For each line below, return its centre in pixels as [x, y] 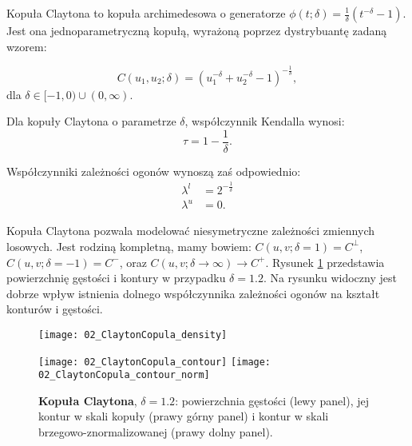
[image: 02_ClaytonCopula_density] [133, 334]
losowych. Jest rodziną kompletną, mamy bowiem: [129, 246]
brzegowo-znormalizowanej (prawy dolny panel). [156, 432]
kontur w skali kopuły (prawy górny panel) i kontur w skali [184, 416]
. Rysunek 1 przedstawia [325, 262]
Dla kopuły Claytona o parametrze [91, 121]
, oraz [133, 262]
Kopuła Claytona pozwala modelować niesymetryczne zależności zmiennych [191, 231]
